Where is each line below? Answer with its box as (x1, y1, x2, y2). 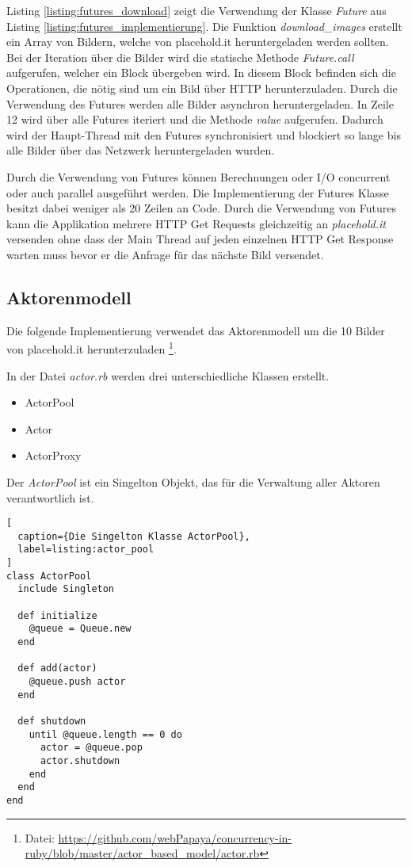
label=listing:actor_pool (17, 544, 154, 556)
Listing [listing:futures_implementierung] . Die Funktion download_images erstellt (6, 17, 402, 34)
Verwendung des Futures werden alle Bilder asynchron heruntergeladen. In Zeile (6, 95, 394, 112)
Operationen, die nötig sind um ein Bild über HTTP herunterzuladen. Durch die (6, 79, 398, 96)
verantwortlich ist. (6, 489, 94, 506)
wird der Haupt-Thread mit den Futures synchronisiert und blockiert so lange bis (6, 126, 401, 143)
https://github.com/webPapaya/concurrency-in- (58, 829, 292, 846)
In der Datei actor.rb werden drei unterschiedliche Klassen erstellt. (6, 367, 330, 384)
